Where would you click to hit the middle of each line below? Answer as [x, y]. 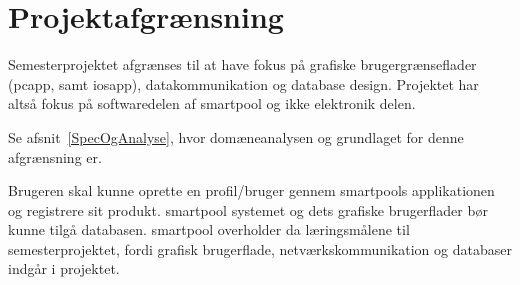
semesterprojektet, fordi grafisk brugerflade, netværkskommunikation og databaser [260, 248]
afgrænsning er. [55, 156]
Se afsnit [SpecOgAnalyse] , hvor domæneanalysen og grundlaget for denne [236, 136]
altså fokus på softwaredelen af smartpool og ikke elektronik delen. [212, 103]
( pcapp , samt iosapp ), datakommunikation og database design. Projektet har [243, 83]
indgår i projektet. [64, 268]
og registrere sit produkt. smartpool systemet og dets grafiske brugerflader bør [248, 209]
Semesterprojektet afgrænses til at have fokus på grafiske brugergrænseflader [242, 64]
